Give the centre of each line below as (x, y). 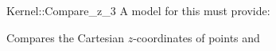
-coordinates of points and (196, 37)
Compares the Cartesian (65, 37)
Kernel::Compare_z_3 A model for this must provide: (138, 10)
